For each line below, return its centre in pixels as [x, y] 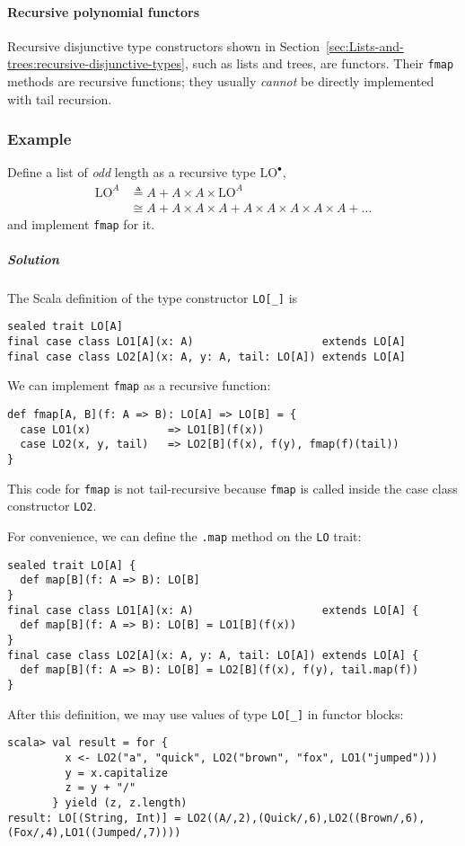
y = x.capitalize [116, 773]
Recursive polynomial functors [104, 11]
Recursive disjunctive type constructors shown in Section [163, 45]
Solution [33, 258]
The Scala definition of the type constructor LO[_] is [153, 297]
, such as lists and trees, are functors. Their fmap [319, 63]
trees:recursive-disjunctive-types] [96, 63]
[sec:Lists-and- [364, 45]
